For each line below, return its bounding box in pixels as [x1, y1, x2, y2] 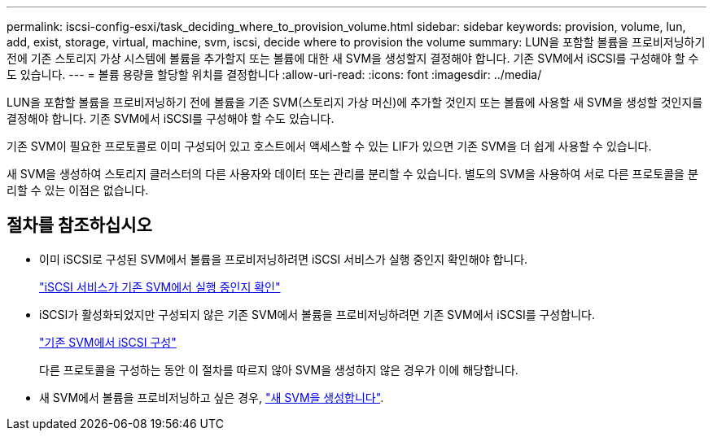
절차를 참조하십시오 [7, 215, 152, 236]
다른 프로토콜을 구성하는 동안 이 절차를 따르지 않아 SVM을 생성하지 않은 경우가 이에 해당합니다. [39, 362, 518, 377]
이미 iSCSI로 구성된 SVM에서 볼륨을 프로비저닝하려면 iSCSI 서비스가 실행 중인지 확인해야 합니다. [39, 251, 528, 266]
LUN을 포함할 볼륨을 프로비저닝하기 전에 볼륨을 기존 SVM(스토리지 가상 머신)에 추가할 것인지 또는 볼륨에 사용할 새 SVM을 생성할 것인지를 [7, 95, 703, 109]
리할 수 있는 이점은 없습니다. [7, 183, 149, 197]
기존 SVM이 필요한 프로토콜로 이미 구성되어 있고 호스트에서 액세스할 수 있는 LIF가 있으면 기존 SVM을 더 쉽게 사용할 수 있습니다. [7, 139, 652, 153]
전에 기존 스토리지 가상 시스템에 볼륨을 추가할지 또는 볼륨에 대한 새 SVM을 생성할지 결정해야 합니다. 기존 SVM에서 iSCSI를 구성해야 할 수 [7, 51, 699, 65]
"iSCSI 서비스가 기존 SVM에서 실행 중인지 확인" [39, 279, 281, 294]
